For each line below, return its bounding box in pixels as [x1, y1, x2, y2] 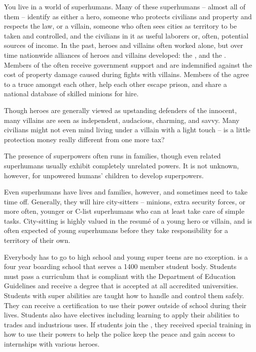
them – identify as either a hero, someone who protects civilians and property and [4, 11, 252, 21]
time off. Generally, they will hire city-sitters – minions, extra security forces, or [4, 196, 246, 206]
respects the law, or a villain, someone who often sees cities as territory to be [4, 21, 237, 31]
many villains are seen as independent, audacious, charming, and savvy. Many [4, 115, 240, 125]
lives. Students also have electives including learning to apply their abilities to [4, 310, 239, 320]
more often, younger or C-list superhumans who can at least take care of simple [4, 206, 245, 216]
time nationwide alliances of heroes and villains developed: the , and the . [4, 49, 226, 60]
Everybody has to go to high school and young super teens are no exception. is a [4, 251, 248, 262]
